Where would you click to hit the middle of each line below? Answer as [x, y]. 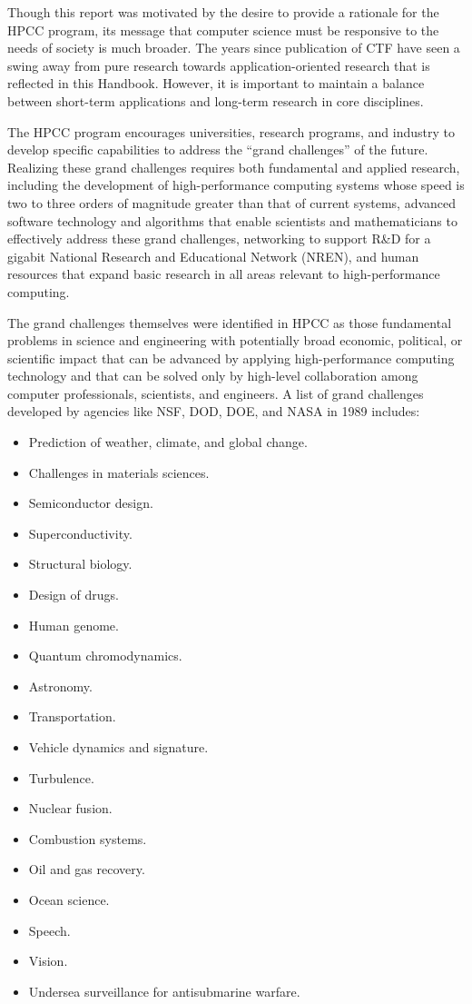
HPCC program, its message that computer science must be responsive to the [223, 30]
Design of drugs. [74, 595]
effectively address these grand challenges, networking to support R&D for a [219, 239]
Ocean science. [69, 899]
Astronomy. [60, 686]
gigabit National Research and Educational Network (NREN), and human [213, 256]
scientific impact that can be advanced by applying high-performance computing [231, 358]
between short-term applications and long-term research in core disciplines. [216, 100]
